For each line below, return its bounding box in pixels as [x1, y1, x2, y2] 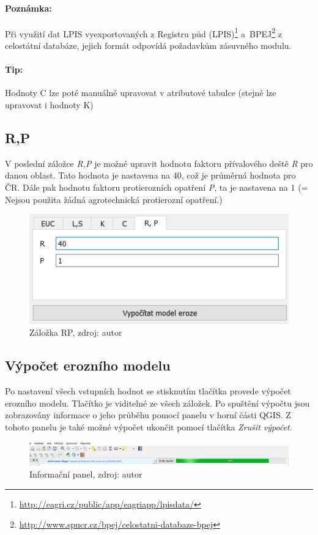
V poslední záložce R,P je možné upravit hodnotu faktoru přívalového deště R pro [5, 157, 313, 169]
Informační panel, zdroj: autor [29, 468, 142, 481]
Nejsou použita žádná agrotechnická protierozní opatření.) [5, 193, 223, 205]
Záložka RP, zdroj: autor [29, 326, 122, 339]
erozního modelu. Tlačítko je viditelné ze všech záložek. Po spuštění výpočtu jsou [5, 396, 310, 409]
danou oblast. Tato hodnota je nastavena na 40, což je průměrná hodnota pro [5, 169, 296, 182]
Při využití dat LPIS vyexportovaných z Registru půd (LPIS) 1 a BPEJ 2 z [5, 25, 282, 40]
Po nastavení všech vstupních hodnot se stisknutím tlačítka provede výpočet [5, 384, 291, 397]
